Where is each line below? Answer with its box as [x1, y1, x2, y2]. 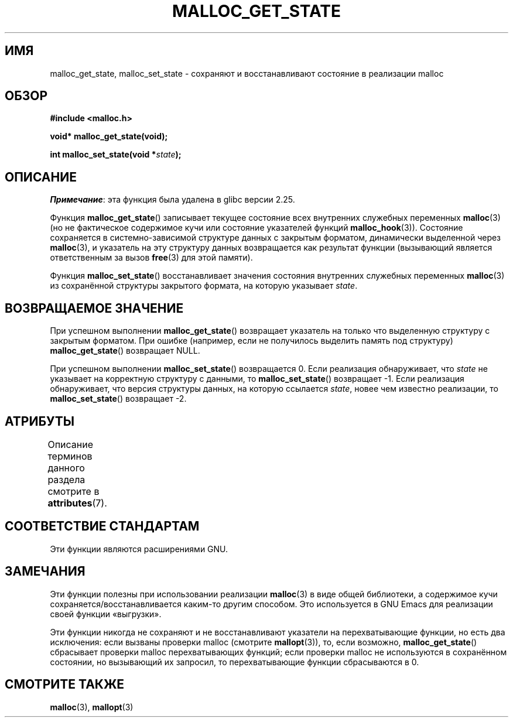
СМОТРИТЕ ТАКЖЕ [5, 677, 125, 692]
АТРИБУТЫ [5, 413, 75, 429]
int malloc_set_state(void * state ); [50, 149, 182, 160]
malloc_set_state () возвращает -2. [50, 393, 187, 404]
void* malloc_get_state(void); [50, 131, 168, 142]
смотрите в [47, 485, 100, 497]
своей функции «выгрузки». [50, 608, 162, 619]
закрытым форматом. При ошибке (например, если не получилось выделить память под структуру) [50, 336, 453, 346]
